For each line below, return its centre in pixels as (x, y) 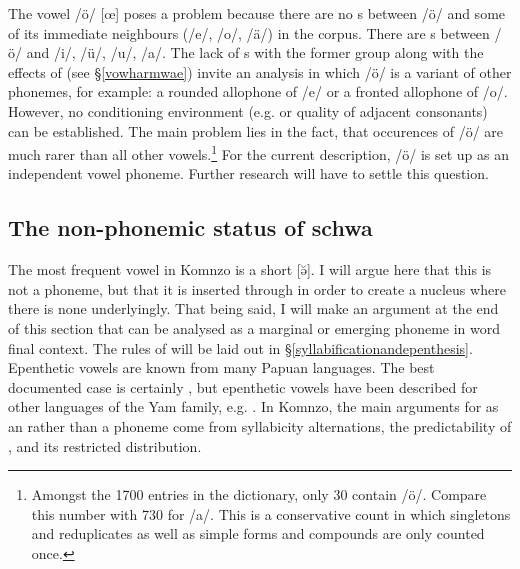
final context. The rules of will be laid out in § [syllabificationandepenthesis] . (240, 347)
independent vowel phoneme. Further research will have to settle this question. (248, 173)
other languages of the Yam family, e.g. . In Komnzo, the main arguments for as (253, 406)
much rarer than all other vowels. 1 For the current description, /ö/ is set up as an (259, 152)
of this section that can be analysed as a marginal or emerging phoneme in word (254, 327)
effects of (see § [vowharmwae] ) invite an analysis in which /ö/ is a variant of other (260, 71)
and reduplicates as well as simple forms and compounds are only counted (258, 533)
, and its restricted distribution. (105, 445)
